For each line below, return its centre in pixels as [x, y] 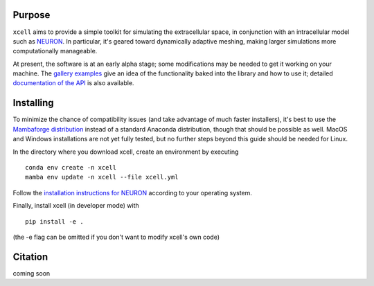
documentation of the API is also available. [73, 83]
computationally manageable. [55, 51]
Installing [34, 103]
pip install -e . [54, 221]
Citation [30, 257]
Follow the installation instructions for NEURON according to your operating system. [133, 193]
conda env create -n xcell [71, 167]
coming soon [32, 273]
